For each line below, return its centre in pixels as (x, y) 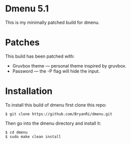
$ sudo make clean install (33, 137)
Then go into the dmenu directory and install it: (53, 123)
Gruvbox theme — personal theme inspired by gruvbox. (69, 66)
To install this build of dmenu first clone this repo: (56, 105)
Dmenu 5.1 (27, 9)
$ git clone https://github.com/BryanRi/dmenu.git (59, 114)
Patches (22, 42)
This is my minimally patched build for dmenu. (52, 22)
